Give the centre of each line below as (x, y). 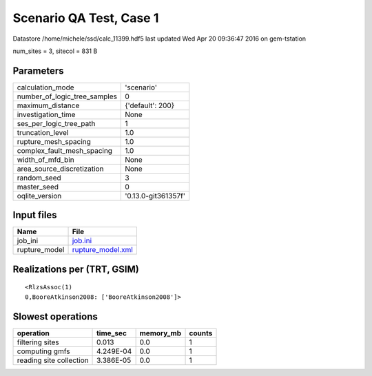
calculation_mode (46, 87)
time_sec (112, 333)
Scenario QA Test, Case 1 (86, 18)
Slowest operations (55, 316)
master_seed (38, 187)
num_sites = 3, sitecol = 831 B (55, 51)
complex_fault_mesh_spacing (65, 150)
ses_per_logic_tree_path (56, 123)
